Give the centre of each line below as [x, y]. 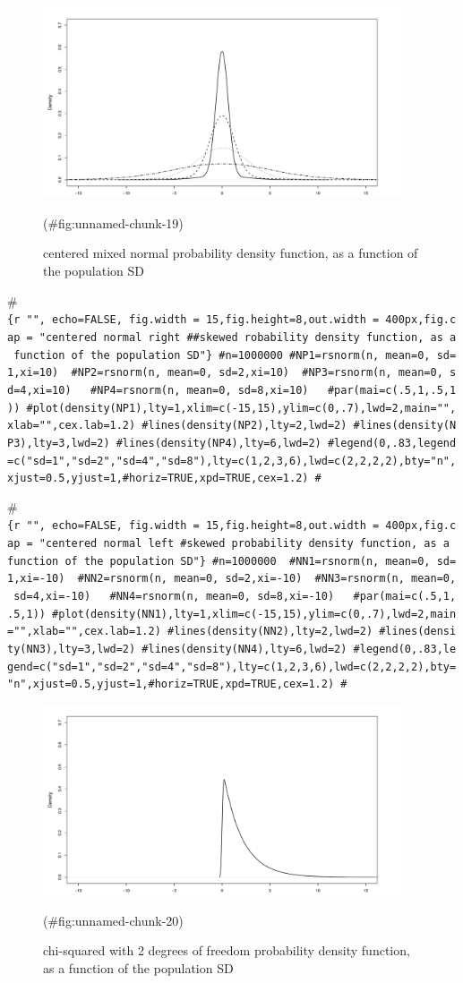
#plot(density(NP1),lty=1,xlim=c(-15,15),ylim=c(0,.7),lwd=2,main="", [241, 408]
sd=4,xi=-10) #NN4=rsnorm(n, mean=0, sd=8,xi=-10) [174, 597]
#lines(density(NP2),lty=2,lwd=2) [244, 426]
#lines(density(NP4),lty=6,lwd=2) [219, 443]
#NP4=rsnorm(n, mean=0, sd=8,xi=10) [200, 390]
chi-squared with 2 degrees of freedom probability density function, [227, 950]
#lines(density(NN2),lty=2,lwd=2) [270, 632]
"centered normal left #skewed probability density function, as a [244, 544]
